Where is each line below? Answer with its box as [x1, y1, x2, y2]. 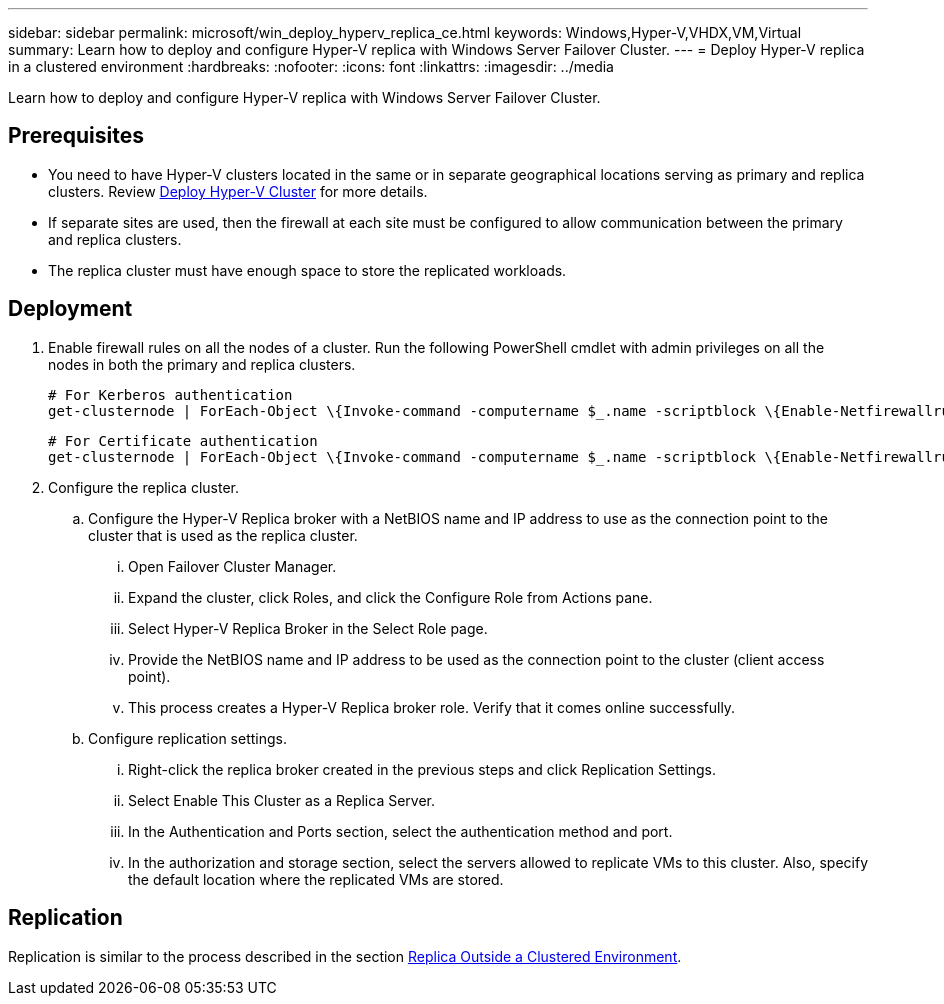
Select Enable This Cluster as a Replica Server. [128, 791, 436, 809]
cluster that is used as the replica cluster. [88, 526, 358, 544]
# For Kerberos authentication [48, 386, 293, 403]
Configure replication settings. [88, 729, 287, 747]
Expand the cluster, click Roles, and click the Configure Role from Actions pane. [128, 588, 653, 606]
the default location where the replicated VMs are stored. [128, 870, 504, 888]
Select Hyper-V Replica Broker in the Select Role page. [128, 619, 488, 637]
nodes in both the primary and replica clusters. [48, 355, 356, 373]
